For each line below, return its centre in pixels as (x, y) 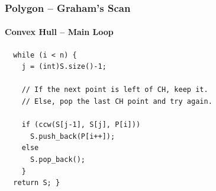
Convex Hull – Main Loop (59, 32)
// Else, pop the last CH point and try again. (117, 102)
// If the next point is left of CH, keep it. (115, 90)
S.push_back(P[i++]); (72, 136)
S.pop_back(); (58, 159)
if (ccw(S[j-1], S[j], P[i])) (81, 125)
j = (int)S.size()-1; (64, 67)
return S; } (37, 183)
